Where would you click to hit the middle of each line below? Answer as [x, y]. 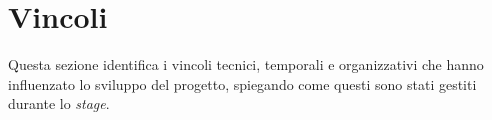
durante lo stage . [59, 103]
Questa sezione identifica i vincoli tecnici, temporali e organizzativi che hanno [246, 64]
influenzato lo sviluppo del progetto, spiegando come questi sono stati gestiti [242, 83]
